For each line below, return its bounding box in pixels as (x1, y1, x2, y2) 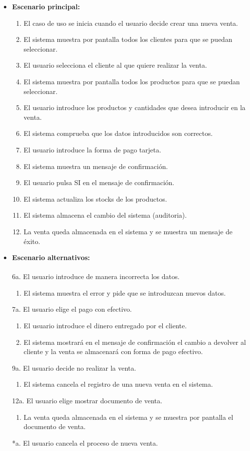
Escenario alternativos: (12, 252, 90, 263)
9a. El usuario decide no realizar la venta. (12, 362, 136, 373)
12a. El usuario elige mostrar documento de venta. (12, 395, 162, 406)
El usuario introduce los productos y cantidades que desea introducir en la (23, 102, 246, 113)
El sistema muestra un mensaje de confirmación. (23, 161, 168, 171)
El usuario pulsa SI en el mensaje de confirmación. (23, 177, 174, 188)
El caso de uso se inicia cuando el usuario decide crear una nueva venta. (23, 18, 238, 28)
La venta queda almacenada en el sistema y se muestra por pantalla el (23, 412, 233, 422)
